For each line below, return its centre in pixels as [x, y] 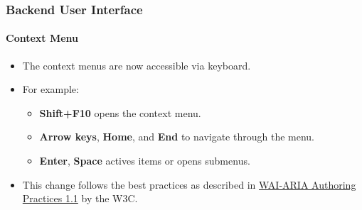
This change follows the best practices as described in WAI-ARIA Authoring [189, 184]
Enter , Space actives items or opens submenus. [145, 161]
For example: [50, 89]
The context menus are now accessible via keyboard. [137, 65]
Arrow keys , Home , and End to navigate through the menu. [177, 137]
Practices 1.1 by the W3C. [80, 198]
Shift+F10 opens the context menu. [120, 112]
